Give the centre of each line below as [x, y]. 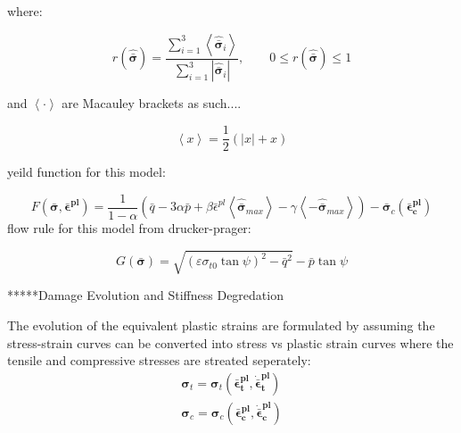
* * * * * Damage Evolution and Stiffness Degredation [145, 295]
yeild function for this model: [86, 172]
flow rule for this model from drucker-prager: [129, 228]
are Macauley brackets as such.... [152, 103]
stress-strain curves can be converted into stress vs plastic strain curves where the [230, 342]
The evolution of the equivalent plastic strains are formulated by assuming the [221, 325]
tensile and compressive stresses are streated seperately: [159, 360]
